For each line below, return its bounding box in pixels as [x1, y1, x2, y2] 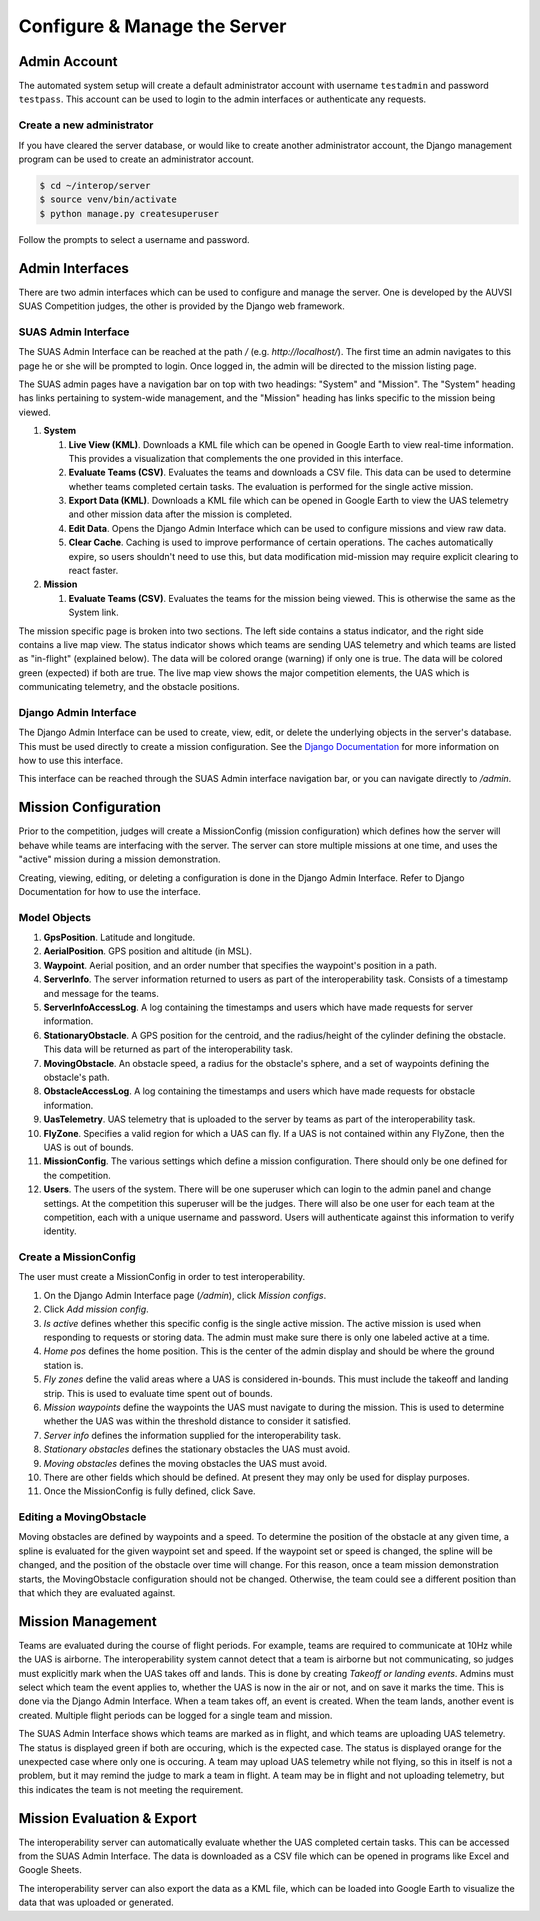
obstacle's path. [43, 1071, 110, 1083]
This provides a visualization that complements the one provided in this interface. [68, 452, 404, 464]
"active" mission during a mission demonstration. [18, 853, 221, 865]
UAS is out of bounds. [43, 1141, 134, 1153]
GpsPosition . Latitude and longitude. [43, 931, 196, 944]
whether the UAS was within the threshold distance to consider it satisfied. [43, 1415, 351, 1427]
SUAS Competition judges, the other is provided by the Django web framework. [18, 300, 345, 312]
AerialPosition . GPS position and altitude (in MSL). [43, 945, 252, 957]
